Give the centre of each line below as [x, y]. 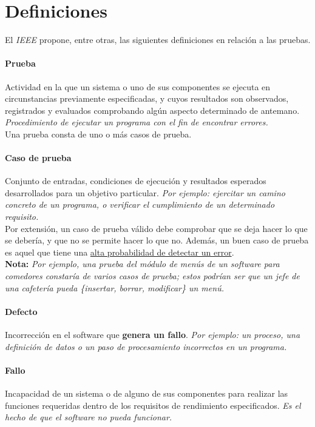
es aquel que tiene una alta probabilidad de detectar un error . [120, 252]
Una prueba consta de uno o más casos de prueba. [98, 134]
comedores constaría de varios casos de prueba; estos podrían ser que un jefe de [152, 276]
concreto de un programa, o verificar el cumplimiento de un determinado [140, 204]
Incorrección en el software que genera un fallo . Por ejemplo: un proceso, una [153, 335]
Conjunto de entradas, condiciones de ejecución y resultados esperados [136, 181]
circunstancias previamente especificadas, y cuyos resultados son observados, [147, 98]
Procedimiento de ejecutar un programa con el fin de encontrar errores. [137, 122]
